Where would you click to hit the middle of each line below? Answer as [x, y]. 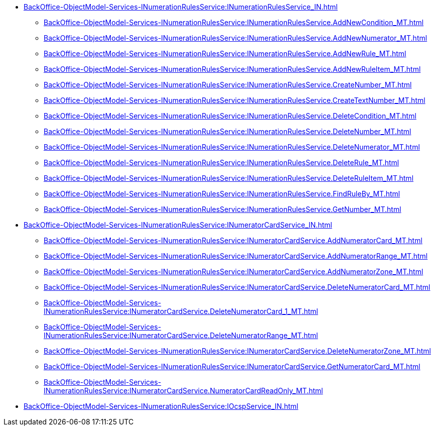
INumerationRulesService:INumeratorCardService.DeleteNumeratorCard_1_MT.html [181, 311]
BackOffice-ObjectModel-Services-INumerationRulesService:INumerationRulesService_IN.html [181, 7]
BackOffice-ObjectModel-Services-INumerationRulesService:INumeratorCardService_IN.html [178, 225]
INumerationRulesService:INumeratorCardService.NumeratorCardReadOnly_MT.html [183, 391]
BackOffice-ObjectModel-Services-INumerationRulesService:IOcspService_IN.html [161, 406]
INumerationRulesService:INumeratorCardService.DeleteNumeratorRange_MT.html [181, 335]
